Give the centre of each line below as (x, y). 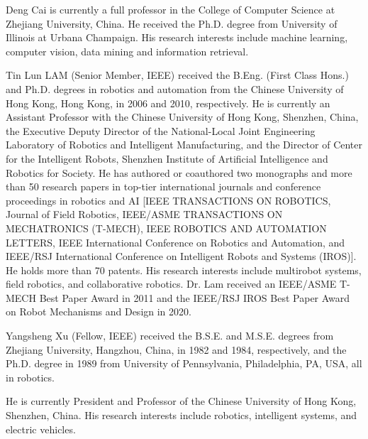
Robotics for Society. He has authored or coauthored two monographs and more (179, 172)
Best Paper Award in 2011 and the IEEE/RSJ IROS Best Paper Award (195, 297)
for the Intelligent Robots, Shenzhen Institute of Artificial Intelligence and (167, 158)
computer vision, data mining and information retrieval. (127, 51)
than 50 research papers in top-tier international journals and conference (163, 186)
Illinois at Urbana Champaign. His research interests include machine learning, (177, 37)
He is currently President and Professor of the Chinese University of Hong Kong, (181, 401)
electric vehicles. (41, 429)
